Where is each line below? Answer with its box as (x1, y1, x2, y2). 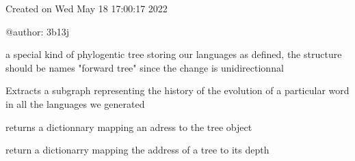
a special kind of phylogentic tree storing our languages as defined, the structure (5, 47, 342, 61)
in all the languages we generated (5, 96, 145, 111)
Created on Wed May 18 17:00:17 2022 (5, 1, 168, 15)
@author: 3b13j (5, 24, 70, 38)
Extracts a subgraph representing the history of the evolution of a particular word (5, 83, 350, 98)
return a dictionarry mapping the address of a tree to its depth (5, 143, 269, 157)
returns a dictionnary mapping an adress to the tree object (5, 119, 252, 134)
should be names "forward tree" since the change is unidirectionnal (5, 60, 284, 74)
